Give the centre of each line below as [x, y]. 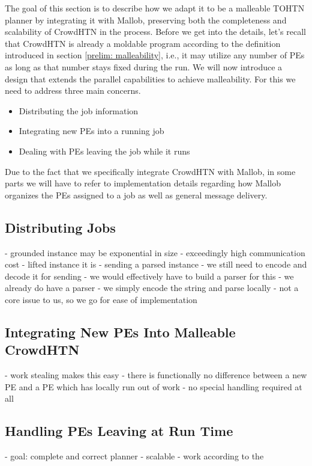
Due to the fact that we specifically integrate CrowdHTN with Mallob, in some [150, 171]
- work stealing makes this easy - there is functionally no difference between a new [156, 375]
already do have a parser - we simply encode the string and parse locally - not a [152, 288]
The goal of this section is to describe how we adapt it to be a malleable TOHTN [155, 8]
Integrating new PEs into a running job [91, 131]
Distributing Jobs [60, 227]
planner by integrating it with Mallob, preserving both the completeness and [146, 20]
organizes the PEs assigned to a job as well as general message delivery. [136, 195]
